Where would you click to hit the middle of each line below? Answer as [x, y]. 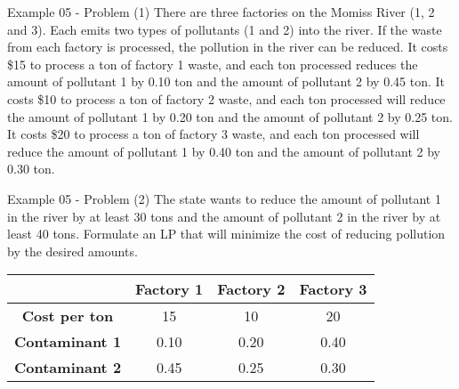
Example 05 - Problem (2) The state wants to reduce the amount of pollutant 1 [224, 198]
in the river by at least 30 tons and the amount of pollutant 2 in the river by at [224, 216]
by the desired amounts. [72, 251]
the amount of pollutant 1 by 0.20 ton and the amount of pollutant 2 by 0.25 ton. [230, 116]
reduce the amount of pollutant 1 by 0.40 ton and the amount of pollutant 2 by [224, 151]
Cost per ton [68, 316]
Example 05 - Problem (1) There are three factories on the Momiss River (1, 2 [221, 12]
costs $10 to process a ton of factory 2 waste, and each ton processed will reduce [226, 98]
